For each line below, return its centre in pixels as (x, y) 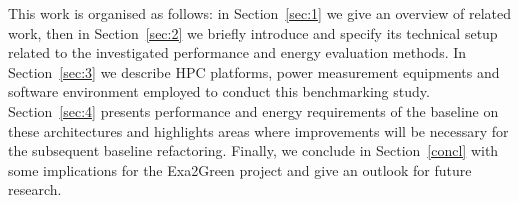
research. (35, 189)
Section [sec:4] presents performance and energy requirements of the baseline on (253, 110)
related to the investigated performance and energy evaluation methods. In (237, 52)
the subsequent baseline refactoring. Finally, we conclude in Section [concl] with (253, 150)
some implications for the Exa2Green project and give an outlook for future (240, 169)
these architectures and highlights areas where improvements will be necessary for (258, 130)
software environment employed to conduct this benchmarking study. (219, 91)
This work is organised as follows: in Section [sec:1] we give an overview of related (260, 13)
